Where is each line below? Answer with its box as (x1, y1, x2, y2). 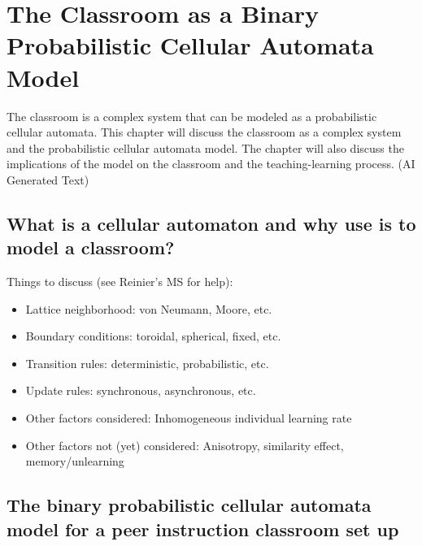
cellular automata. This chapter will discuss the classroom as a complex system (7, 123, 402, 141)
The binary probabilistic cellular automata (7, 492, 372, 518)
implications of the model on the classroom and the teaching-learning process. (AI (7, 155, 415, 172)
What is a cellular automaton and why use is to (7, 210, 416, 236)
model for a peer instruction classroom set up (7, 516, 399, 541)
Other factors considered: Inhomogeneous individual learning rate (25, 409, 352, 427)
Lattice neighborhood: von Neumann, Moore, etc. (25, 300, 272, 317)
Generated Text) (7, 171, 89, 188)
